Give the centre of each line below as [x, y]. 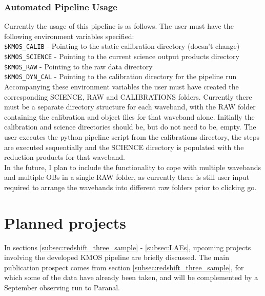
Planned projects [65, 222]
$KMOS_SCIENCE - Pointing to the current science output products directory [122, 56]
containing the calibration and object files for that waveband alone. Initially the [129, 116]
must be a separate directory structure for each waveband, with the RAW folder [130, 107]
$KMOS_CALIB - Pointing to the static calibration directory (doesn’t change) [122, 46]
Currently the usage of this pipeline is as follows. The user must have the [119, 26]
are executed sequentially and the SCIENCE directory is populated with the [124, 147]
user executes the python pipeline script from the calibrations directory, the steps [132, 137]
